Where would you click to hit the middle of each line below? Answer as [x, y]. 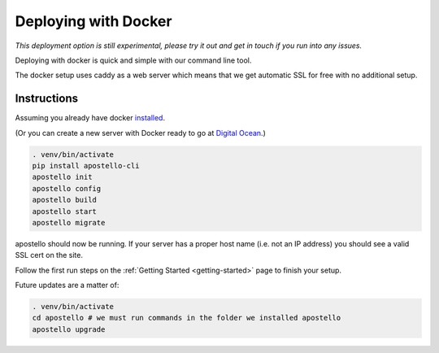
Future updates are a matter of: [67, 285]
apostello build [65, 200]
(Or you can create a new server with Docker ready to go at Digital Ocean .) [140, 133]
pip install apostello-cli [86, 166]
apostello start [65, 211]
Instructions [47, 99]
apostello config [67, 188]
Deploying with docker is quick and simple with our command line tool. [133, 60]
